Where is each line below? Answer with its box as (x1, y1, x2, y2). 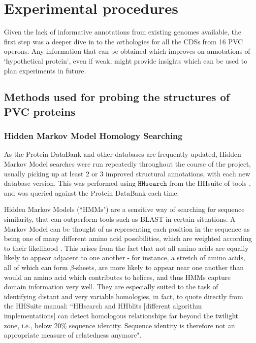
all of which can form (4, 262, 68, 273)
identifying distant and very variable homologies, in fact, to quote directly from (4, 291, 243, 301)
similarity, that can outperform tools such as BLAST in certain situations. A (4, 214, 236, 224)
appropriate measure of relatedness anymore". (4, 330, 142, 340)
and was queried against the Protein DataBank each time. (4, 187, 179, 198)
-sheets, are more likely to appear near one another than (74, 262, 244, 273)
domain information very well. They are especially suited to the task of (4, 281, 219, 292)
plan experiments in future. (4, 65, 86, 75)
